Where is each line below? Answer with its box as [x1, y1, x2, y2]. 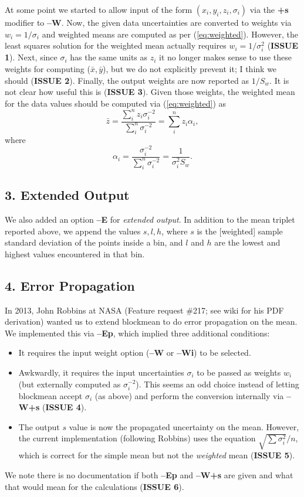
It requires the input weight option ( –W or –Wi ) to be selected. [18, 346, 251, 359]
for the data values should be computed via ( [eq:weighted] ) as [5, 97, 227, 109]
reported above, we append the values [5, 224, 141, 237]
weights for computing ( [5, 62, 90, 74]
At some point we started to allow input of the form [5, 4, 192, 15]
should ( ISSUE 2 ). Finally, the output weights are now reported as [5, 74, 249, 86]
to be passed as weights [197, 366, 281, 378]
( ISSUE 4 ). [42, 401, 87, 413]
